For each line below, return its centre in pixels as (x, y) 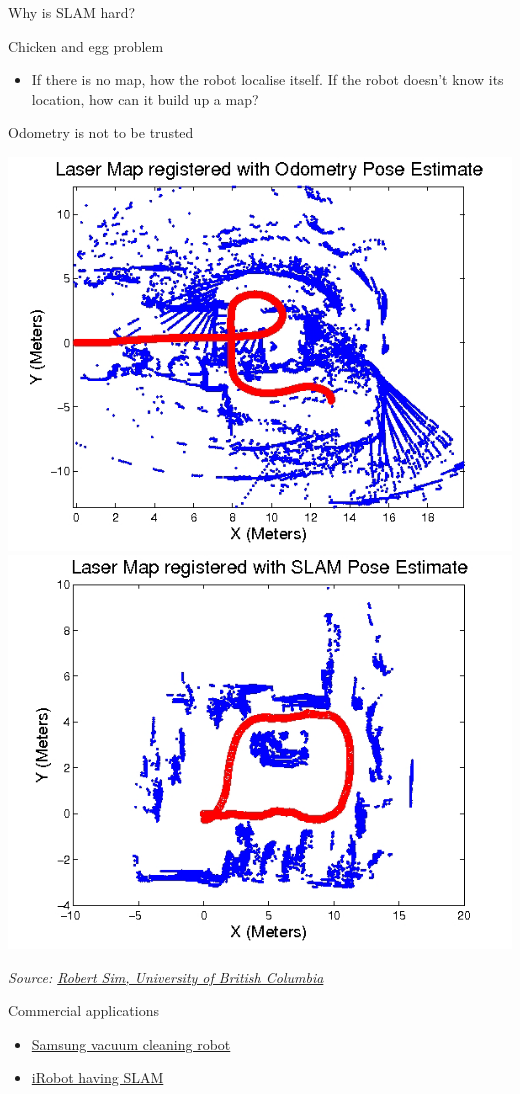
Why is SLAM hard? (72, 12)
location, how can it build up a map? (145, 98)
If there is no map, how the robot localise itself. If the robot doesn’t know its (267, 79)
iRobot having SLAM (97, 1077)
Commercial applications (84, 1010)
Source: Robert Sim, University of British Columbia (166, 976)
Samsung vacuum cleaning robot (131, 1043)
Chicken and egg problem (86, 45)
